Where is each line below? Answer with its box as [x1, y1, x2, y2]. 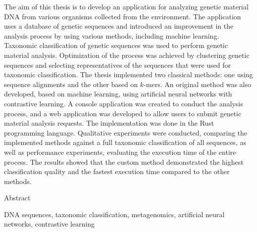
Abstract [4, 192, 31, 203]
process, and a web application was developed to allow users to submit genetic [4, 108, 242, 118]
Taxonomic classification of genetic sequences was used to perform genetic [4, 40, 228, 50]
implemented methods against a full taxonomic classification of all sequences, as [4, 137, 246, 147]
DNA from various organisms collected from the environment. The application [4, 11, 241, 21]
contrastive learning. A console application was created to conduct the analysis [4, 98, 243, 108]
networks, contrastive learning [4, 219, 95, 229]
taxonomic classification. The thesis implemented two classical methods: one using [4, 69, 253, 80]
